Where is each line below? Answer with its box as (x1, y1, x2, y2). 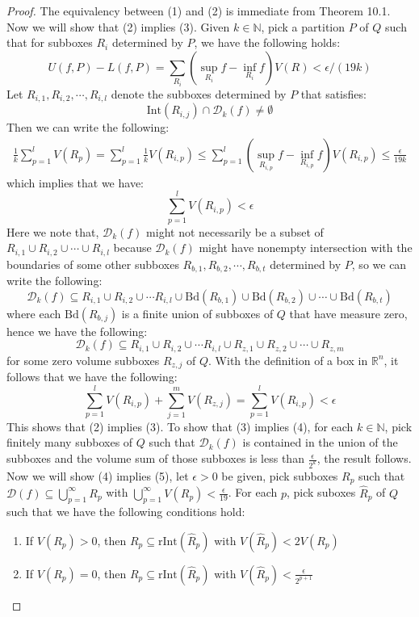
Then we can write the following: (6, 119, 170, 136)
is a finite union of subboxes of (121, 304, 274, 321)
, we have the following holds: (194, 34, 341, 51)
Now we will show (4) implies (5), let (6, 467, 189, 484)
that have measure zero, (289, 304, 408, 321)
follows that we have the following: (6, 368, 178, 385)
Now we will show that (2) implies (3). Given (6, 18, 230, 35)
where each (6, 304, 61, 321)
